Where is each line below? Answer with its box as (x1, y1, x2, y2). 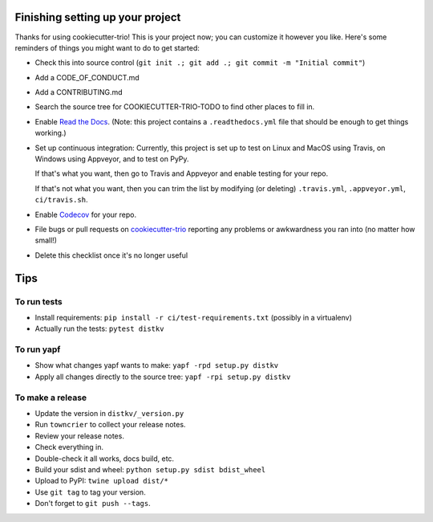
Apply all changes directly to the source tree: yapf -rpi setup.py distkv (34, 372, 291, 381)
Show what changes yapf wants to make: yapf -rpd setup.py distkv (34, 361, 279, 370)
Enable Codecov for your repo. (34, 210, 136, 219)
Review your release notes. (34, 430, 124, 441)
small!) (34, 235, 58, 245)
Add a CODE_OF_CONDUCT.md (34, 72, 140, 82)
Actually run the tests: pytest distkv (34, 324, 164, 333)
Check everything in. (34, 442, 104, 452)
